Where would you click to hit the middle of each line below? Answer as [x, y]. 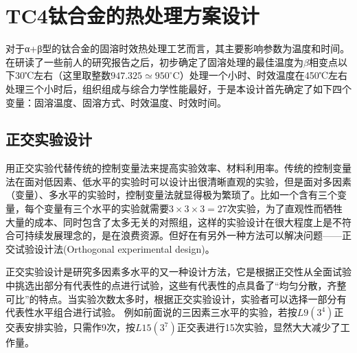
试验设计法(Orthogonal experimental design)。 [115, 248]
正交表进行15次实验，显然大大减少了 [258, 327]
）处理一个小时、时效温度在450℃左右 [263, 75]
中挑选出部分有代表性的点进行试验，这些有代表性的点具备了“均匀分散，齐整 [176, 285]
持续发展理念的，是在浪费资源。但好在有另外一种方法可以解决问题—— [183, 235]
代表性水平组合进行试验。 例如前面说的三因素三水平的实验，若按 [151, 312]
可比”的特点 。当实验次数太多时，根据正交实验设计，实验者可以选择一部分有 [176, 298]
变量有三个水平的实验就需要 [106, 208]
